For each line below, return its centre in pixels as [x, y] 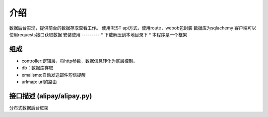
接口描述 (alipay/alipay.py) [51, 96]
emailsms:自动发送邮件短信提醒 [54, 75]
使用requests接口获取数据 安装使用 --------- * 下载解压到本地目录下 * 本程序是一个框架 [98, 34]
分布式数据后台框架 [29, 108]
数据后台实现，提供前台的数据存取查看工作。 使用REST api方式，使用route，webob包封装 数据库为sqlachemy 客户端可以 [133, 28]
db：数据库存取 [37, 68]
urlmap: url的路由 [39, 82]
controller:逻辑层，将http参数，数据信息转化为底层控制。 [79, 61]
